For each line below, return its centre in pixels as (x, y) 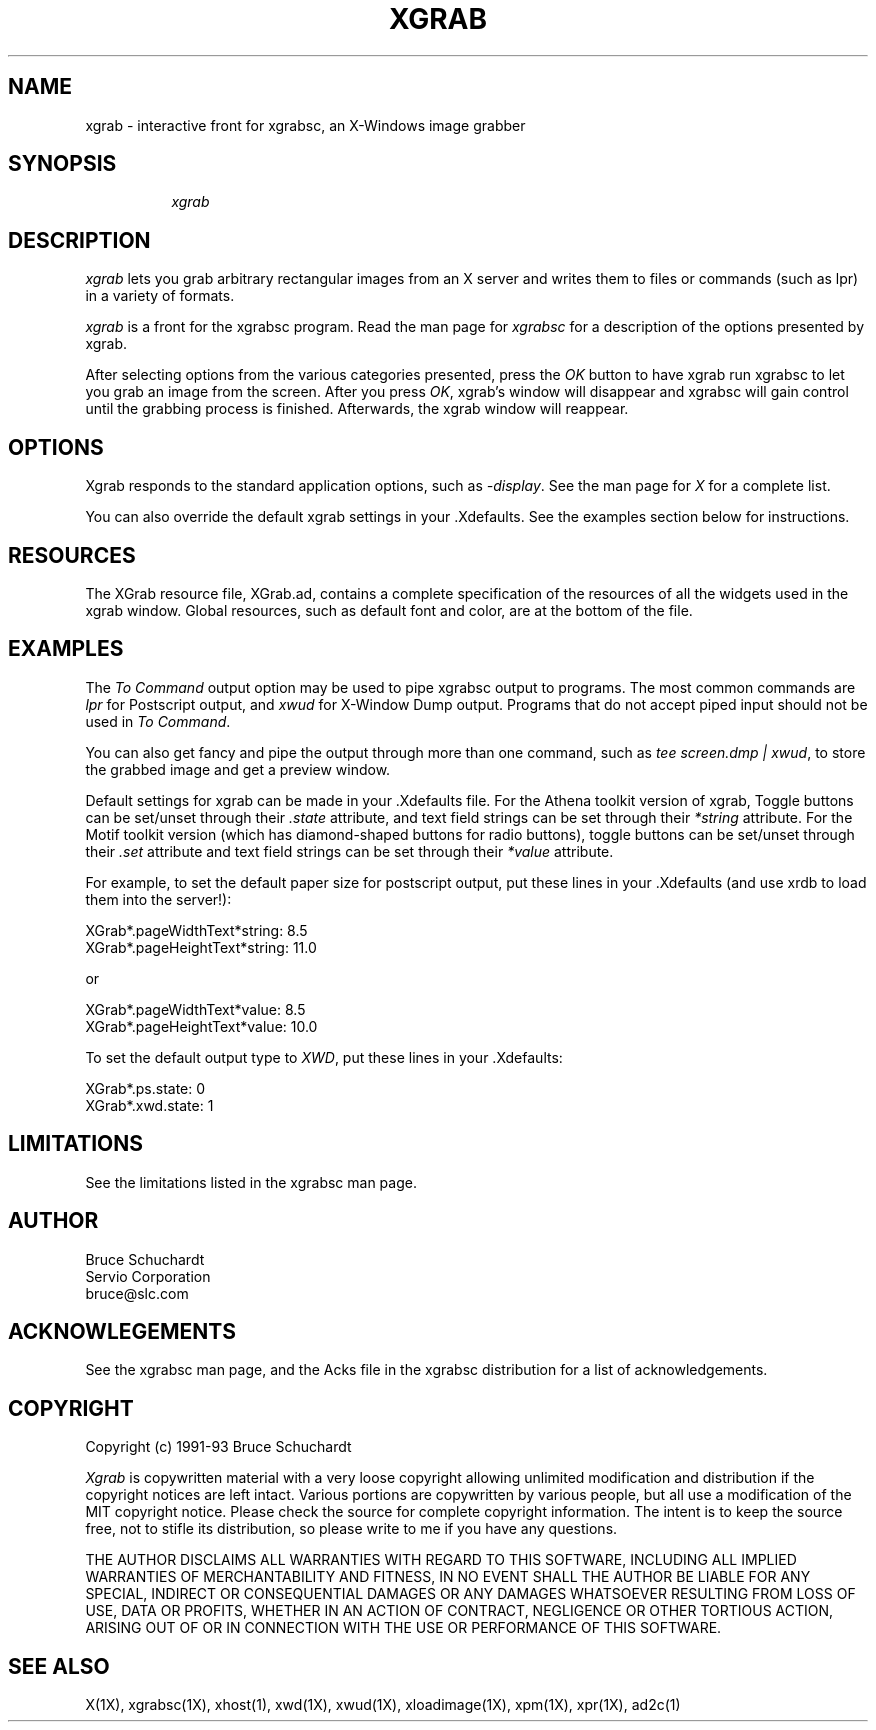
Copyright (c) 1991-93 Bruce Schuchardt (218, 1447)
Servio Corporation (148, 1276)
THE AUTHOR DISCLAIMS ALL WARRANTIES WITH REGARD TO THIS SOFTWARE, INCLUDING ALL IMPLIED (441, 1560)
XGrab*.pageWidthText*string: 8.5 (196, 930)
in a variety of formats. (160, 296)
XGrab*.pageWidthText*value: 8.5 (195, 1009)
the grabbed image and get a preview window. (238, 769)
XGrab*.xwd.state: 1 (149, 1105)
